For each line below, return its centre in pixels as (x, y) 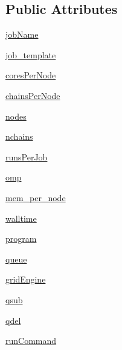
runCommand (31, 341)
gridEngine (26, 279)
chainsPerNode (33, 95)
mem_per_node (36, 197)
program (21, 238)
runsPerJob (27, 156)
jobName (22, 34)
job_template (31, 54)
